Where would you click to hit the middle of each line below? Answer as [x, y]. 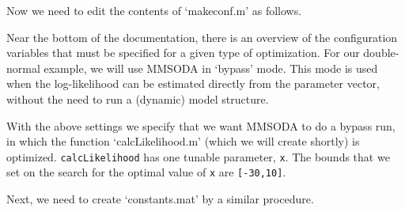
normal [23, 68]
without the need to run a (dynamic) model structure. [138, 98]
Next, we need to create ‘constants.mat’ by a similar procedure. [160, 199]
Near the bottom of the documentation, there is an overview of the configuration [202, 37]
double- [381, 53]
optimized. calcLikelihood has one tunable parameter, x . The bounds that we [198, 156]
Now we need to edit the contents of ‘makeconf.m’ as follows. [154, 10]
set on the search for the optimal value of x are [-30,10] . [146, 172]
